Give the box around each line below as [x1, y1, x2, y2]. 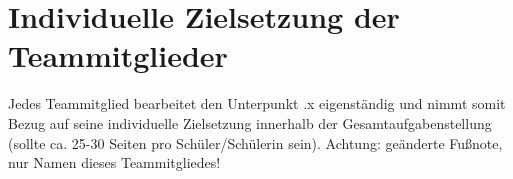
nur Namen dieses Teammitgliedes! [8, 152, 221, 173]
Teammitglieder [8, 35, 228, 76]
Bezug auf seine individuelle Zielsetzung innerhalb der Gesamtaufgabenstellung [8, 112, 492, 133]
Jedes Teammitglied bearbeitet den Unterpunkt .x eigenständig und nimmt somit [8, 93, 506, 114]
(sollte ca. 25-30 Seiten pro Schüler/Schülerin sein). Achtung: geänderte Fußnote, [8, 132, 503, 153]
